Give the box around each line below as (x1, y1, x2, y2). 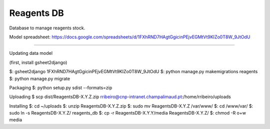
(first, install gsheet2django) (9, 59, 67, 65)
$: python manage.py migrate (9, 75, 70, 82)
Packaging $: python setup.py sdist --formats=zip (9, 85, 112, 91)
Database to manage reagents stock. (9, 25, 85, 31)
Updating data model (9, 50, 52, 56)
